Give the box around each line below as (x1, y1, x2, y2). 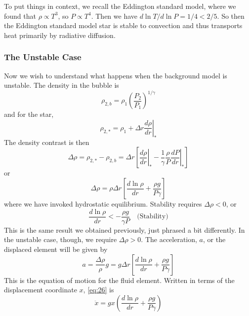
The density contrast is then (4, 137, 89, 147)
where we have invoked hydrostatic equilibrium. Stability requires (4, 199, 202, 209)
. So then (217, 10, 245, 21)
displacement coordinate (4, 284, 77, 295)
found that (4, 10, 36, 21)
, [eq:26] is (83, 284, 114, 295)
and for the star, (4, 109, 54, 119)
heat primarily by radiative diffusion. (4, 30, 116, 40)
